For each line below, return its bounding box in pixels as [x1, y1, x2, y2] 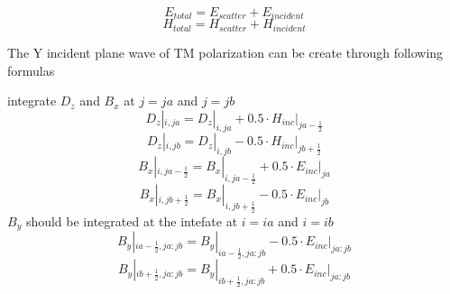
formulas [7, 60, 55, 79]
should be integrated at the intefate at [25, 211, 238, 230]
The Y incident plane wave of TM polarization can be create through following [7, 42, 444, 61]
